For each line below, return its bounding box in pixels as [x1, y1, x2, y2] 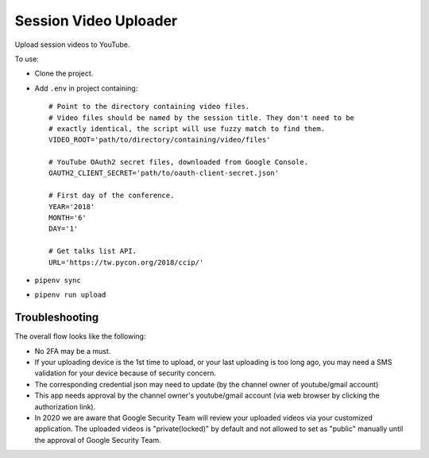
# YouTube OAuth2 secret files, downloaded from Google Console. [48, 157, 309, 167]
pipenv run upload [34, 290, 106, 300]
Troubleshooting [14, 311, 99, 324]
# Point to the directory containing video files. [48, 102, 250, 111]
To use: [14, 54, 40, 64]
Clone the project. [34, 68, 94, 79]
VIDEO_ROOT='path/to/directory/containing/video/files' [48, 135, 271, 145]
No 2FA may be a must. [34, 346, 111, 355]
